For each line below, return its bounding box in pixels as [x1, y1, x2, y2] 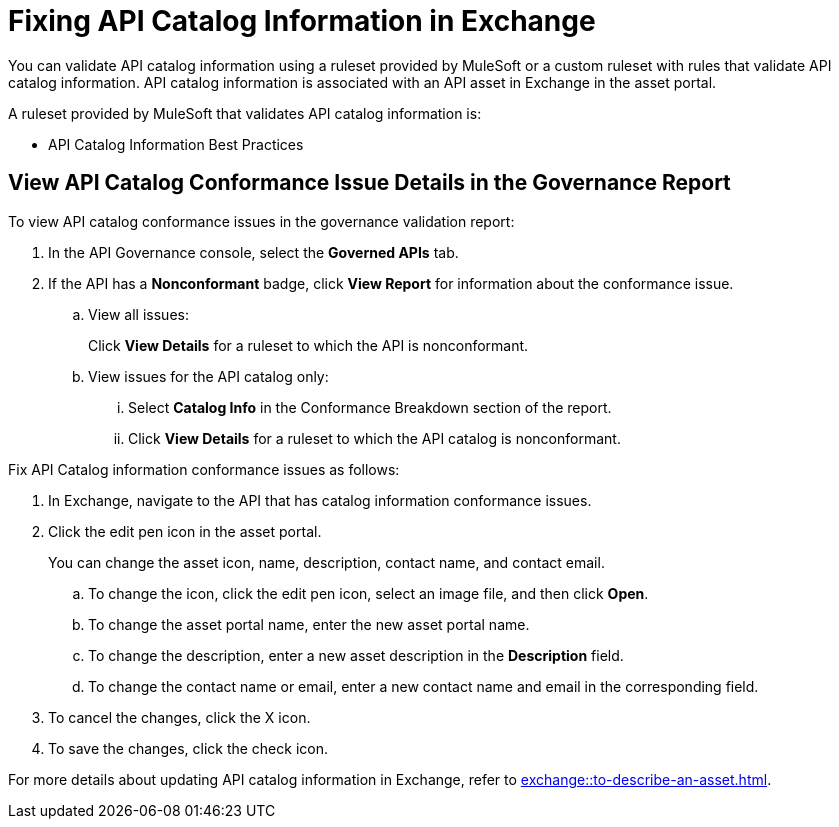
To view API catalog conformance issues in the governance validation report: [8, 212, 515, 230]
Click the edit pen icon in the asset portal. [48, 522, 322, 540]
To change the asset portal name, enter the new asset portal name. [88, 615, 530, 633]
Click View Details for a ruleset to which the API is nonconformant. [88, 336, 529, 354]
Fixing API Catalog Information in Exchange [8, 4, 596, 38]
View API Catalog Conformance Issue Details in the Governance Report [8, 170, 731, 196]
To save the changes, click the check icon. [48, 739, 328, 757]
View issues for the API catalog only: [88, 367, 329, 385]
